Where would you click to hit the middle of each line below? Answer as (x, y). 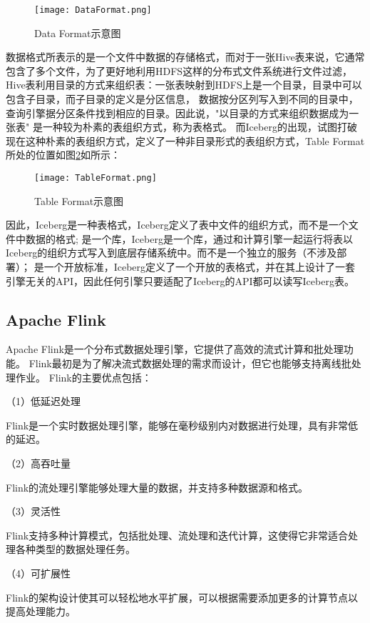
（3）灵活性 (33, 511)
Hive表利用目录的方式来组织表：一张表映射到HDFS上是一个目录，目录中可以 (184, 85)
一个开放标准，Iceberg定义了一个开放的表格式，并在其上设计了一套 (200, 267)
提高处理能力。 (41, 611)
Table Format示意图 (79, 200)
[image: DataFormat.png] (93, 10)
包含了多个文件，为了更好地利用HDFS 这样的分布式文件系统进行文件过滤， (179, 70)
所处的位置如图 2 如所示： (63, 155)
